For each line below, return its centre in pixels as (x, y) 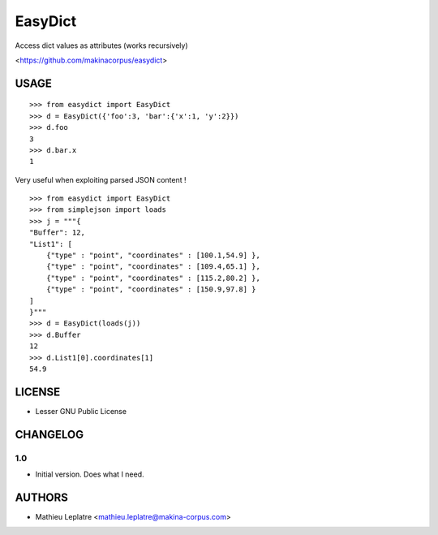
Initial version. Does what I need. (90, 474)
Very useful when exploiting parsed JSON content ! (101, 179)
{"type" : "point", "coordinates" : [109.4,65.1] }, (153, 267)
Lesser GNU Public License (81, 411)
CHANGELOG (49, 434)
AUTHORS (42, 497)
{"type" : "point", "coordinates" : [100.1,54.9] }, (153, 255)
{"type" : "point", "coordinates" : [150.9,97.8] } (151, 289)
